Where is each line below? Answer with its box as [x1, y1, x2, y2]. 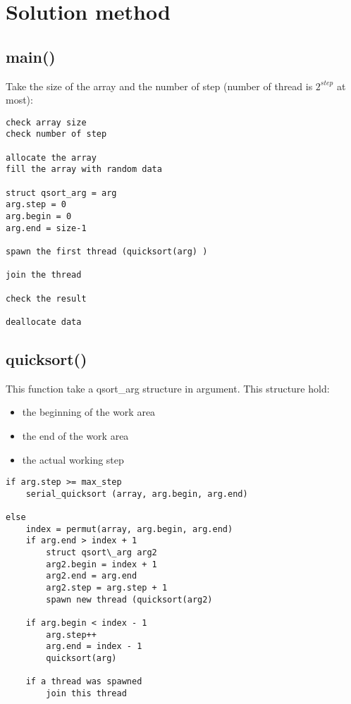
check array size [6, 117, 87, 128]
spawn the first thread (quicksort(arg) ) [6, 246, 208, 257]
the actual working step [22, 452, 124, 467]
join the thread [6, 270, 82, 280]
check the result [6, 293, 87, 304]
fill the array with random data [6, 164, 162, 175]
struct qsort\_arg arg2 [46, 548, 157, 558]
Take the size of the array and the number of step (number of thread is [6, 78, 313, 93]
